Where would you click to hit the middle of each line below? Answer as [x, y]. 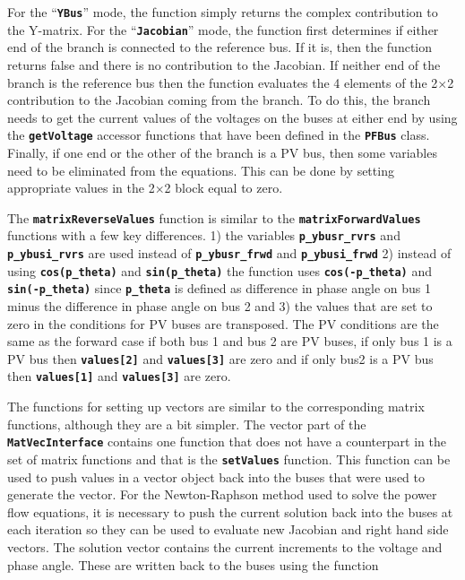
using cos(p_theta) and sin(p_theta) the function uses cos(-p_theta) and [220, 270]
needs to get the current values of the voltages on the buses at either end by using [232, 117]
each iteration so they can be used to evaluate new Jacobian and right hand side [228, 529]
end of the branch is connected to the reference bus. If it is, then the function [220, 47]
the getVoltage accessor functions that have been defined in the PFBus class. [219, 135]
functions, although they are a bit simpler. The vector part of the [187, 424]
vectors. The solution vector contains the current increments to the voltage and [225, 546]
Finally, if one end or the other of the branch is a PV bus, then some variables [222, 152]
